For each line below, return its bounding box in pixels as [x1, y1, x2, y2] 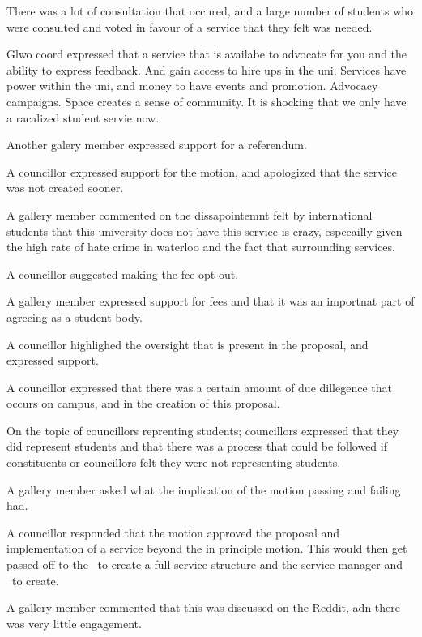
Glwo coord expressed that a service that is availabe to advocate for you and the [6, 45, 407, 62]
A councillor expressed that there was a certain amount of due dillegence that [6, 378, 392, 395]
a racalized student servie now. [6, 109, 160, 126]
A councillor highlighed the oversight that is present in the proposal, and [6, 336, 369, 353]
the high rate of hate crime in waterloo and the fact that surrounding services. [6, 238, 395, 255]
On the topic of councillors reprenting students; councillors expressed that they [6, 421, 399, 438]
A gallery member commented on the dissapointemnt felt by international [6, 206, 373, 223]
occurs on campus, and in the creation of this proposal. [6, 395, 280, 412]
